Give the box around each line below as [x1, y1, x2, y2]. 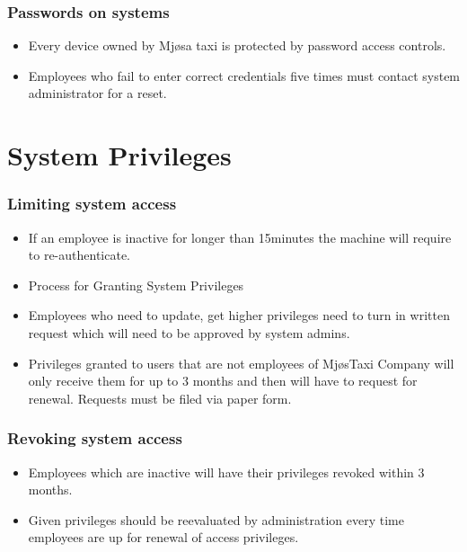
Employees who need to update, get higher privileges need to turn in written [28, 306, 450, 325]
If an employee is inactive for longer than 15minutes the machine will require [28, 227, 452, 246]
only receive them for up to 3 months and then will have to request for [28, 371, 418, 390]
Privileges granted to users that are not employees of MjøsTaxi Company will [28, 353, 454, 372]
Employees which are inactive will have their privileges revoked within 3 [28, 462, 425, 481]
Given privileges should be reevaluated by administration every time [28, 510, 404, 529]
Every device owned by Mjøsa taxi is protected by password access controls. [28, 36, 446, 55]
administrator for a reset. [28, 84, 167, 102]
